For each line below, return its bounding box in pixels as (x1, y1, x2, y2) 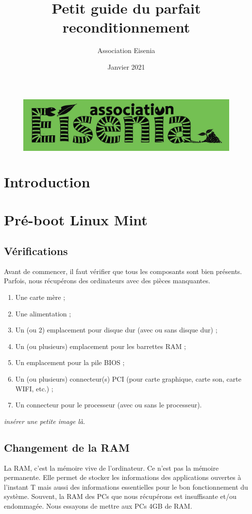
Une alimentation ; (15, 308, 71, 318)
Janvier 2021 (107, 61, 145, 72)
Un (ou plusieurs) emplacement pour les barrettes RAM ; (15, 341, 186, 351)
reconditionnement (62, 17, 190, 37)
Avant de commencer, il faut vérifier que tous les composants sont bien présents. (4, 266, 242, 276)
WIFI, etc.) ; (15, 383, 53, 393)
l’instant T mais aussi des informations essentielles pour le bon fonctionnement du (4, 481, 248, 492)
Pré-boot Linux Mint (4, 210, 148, 230)
